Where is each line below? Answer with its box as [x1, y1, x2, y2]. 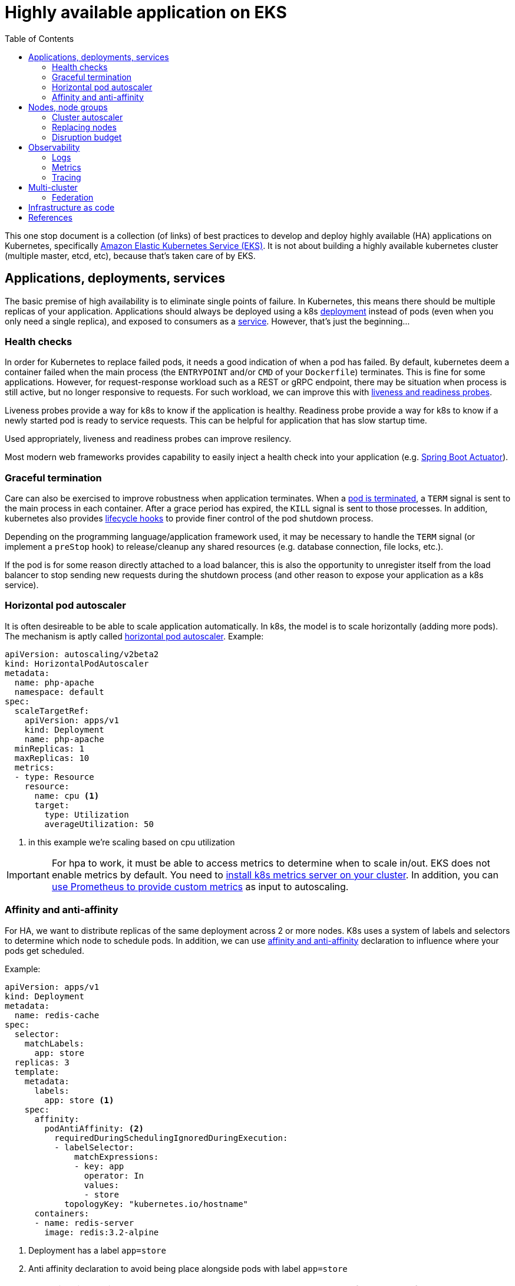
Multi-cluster [28, 182, 78, 192]
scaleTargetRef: [14, 706, 90, 716]
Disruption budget [52, 132, 122, 142]
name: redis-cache [14, 1010, 100, 1020]
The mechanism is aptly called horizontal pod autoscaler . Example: [5, 631, 264, 641]
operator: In [84, 1170, 144, 1180]
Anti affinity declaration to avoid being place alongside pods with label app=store [28, 1263, 348, 1274]
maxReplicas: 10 [14, 753, 90, 763]
